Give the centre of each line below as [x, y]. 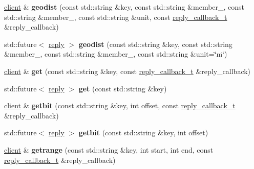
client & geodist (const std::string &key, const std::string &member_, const [124, 7]
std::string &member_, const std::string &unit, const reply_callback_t [116, 17]
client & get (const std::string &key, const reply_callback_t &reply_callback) [128, 71]
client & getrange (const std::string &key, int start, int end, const [109, 149]
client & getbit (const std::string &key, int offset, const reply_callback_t [120, 105]
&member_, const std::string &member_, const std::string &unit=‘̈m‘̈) [116, 54]
